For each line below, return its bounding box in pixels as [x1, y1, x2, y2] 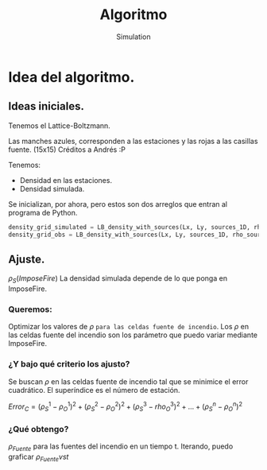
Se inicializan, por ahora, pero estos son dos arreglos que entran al [8, 199, 228, 208]
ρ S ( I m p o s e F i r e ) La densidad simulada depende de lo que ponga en [8, 274, 228, 285]
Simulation [116, 32, 151, 41]
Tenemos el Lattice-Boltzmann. [8, 121, 111, 130]
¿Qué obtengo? [8, 424, 69, 435]
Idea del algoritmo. [8, 68, 135, 86]
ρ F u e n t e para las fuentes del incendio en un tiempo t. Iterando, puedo [8, 441, 234, 453]
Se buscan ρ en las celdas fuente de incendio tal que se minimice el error [8, 376, 249, 386]
